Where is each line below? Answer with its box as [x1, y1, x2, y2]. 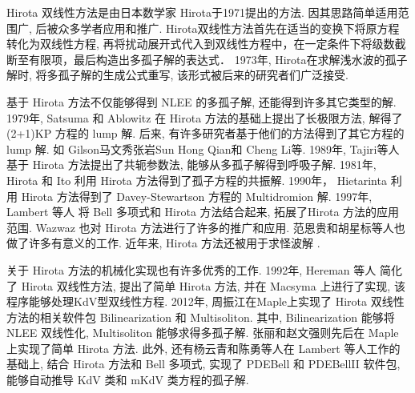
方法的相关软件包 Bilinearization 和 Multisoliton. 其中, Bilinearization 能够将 [6, 308, 395, 325]
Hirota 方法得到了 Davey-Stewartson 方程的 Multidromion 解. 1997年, [21, 187, 373, 204]
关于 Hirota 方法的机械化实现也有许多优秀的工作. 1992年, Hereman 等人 [6, 261, 377, 278]
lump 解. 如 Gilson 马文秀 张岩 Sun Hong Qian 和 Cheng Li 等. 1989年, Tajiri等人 [6, 140, 400, 157]
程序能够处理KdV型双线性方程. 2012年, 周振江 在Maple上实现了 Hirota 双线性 [6, 293, 405, 310]
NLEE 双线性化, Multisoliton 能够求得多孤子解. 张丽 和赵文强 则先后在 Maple [6, 324, 399, 341]
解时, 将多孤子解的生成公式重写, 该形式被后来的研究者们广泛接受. [6, 66, 349, 83]
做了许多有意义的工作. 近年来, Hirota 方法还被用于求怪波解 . [6, 235, 320, 251]
